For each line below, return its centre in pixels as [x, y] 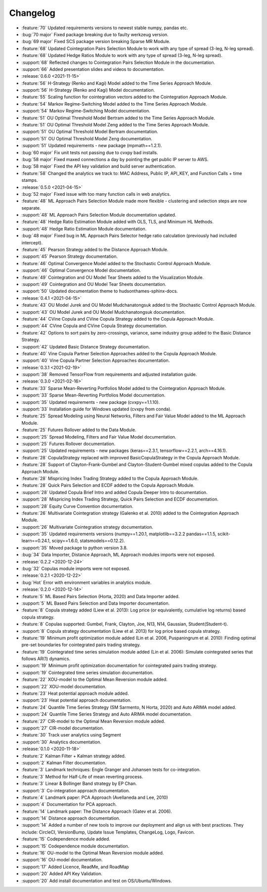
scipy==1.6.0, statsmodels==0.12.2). [89, 541]
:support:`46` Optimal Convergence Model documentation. [81, 271]
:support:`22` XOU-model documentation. [64, 686]
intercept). [32, 242]
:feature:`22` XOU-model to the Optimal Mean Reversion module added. [94, 679]
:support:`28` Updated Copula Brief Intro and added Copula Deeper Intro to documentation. [114, 492]
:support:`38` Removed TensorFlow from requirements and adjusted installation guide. [109, 375]
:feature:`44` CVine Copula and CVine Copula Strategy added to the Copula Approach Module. [118, 319]
